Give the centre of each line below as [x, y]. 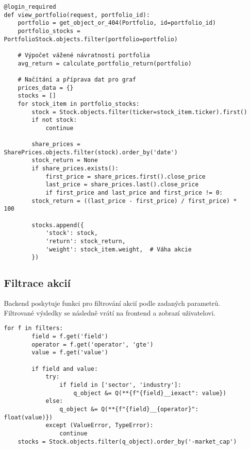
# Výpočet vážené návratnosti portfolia [84, 55]
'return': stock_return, [85, 241]
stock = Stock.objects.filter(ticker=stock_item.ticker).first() [140, 112]
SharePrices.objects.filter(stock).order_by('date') [91, 152]
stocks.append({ [58, 225]
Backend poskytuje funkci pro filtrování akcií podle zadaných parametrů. [112, 303]
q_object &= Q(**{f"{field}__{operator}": [129, 409]
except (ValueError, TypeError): [99, 425]
